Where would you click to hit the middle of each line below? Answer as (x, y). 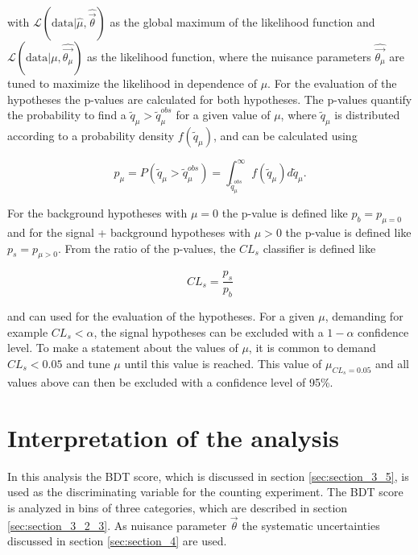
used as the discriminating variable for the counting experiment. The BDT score (205, 492)
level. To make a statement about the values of (123, 348)
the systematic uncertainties (311, 525)
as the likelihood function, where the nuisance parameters (229, 56)
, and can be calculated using (286, 135)
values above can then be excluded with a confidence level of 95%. (170, 382)
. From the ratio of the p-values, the (147, 248)
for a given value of (223, 115)
